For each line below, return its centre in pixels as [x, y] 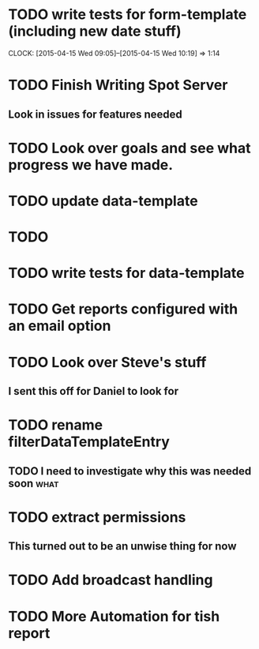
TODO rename [56, 425]
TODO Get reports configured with [123, 309]
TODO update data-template [103, 201]
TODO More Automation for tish [114, 616]
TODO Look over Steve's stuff [107, 362]
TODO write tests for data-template [126, 273]
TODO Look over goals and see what [129, 148]
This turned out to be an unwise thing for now [122, 546]
